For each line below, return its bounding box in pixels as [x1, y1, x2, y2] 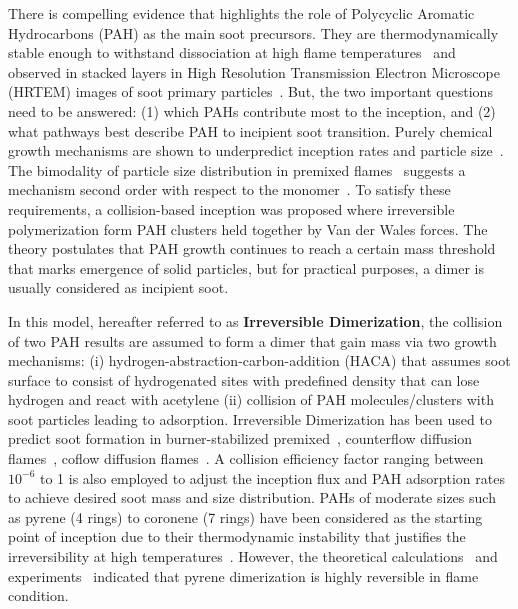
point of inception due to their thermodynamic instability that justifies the [8, 526, 466, 547]
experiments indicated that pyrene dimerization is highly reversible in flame [8, 565, 479, 586]
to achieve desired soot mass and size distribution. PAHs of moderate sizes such [8, 487, 496, 508]
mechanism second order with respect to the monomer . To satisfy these [8, 179, 451, 200]
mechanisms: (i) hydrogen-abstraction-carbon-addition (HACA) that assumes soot [8, 350, 511, 371]
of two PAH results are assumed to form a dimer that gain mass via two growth [8, 330, 497, 351]
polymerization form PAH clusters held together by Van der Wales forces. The [8, 218, 488, 239]
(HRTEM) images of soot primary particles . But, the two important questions [8, 81, 493, 102]
